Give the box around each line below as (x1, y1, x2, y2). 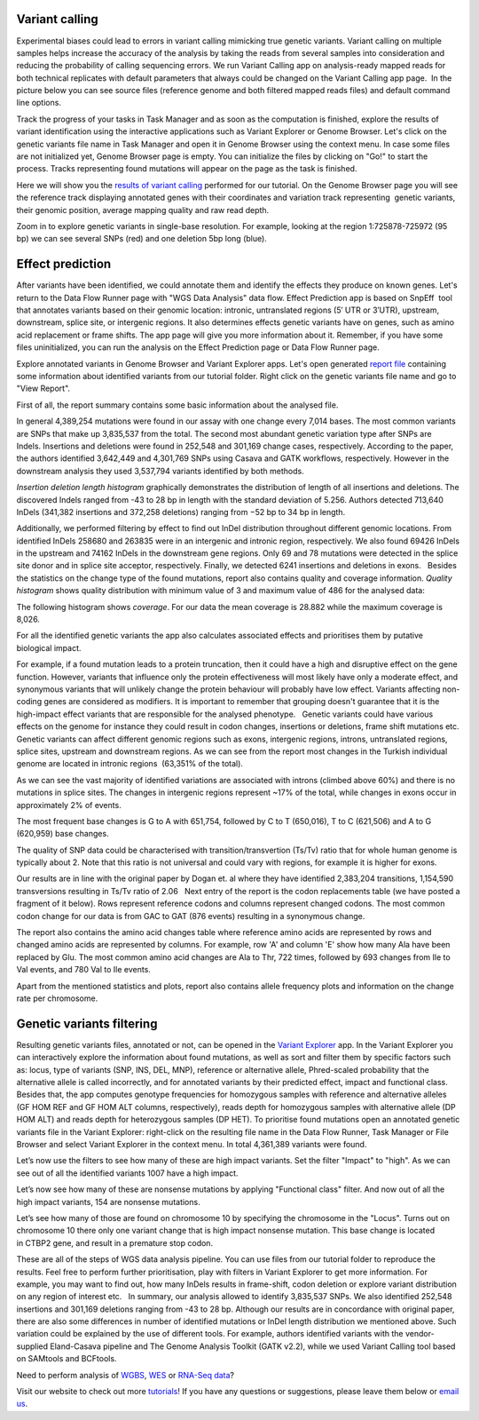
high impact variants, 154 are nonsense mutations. (16, 1196, 200, 1207)
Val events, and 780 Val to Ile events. (16, 964, 151, 975)
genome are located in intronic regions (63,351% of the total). (16, 758, 244, 769)
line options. (16, 98, 62, 108)
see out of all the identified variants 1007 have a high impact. (16, 1168, 239, 1178)
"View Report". (16, 383, 71, 394)
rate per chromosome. (16, 993, 98, 1004)
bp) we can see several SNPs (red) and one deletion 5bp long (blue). (16, 234, 268, 244)
